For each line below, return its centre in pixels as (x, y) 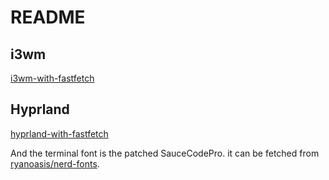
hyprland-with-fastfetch (59, 133)
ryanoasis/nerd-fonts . (55, 163)
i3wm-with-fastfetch (52, 78)
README (48, 17)
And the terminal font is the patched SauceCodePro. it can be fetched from (165, 153)
